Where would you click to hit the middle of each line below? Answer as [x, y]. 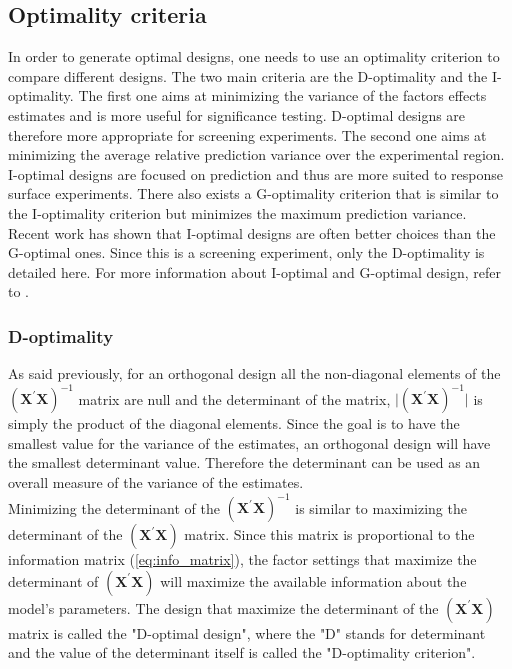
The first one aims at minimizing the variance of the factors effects [282, 95]
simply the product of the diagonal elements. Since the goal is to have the [234, 423]
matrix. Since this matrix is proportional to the [329, 534]
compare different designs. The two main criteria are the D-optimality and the [248, 75]
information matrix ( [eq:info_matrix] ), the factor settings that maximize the [242, 559]
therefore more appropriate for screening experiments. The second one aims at [247, 134]
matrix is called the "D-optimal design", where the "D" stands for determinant [247, 632]
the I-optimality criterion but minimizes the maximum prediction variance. [237, 212]
